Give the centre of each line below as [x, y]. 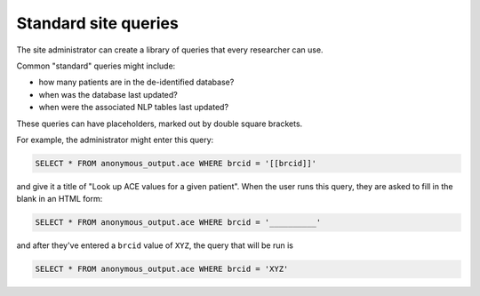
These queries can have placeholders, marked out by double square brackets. [160, 124]
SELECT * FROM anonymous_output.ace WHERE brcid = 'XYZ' [162, 269]
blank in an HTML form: [60, 199]
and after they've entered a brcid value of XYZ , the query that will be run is [155, 245]
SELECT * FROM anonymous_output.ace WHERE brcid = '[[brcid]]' [176, 163]
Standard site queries [98, 23]
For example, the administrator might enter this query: [115, 140]
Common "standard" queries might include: [96, 66]
